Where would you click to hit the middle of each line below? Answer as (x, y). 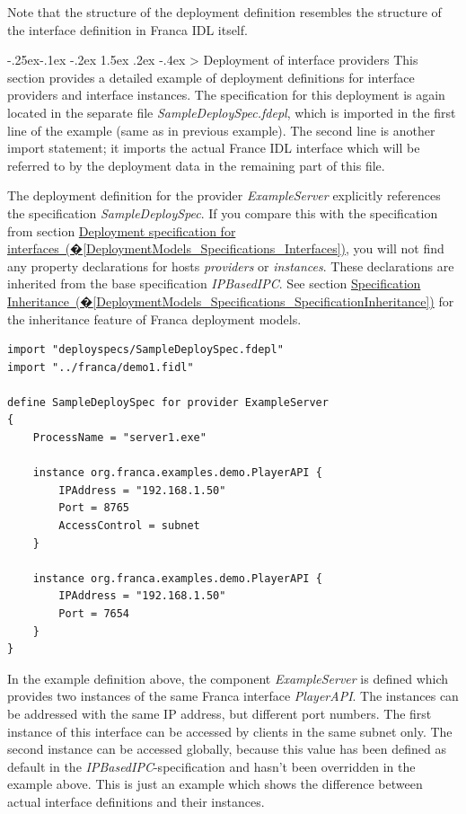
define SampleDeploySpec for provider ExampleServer (168, 402)
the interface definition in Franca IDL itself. (127, 29)
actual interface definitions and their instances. (136, 801)
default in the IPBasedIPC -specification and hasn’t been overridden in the (211, 766)
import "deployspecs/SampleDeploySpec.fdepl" (145, 350)
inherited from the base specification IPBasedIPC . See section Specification (214, 283)
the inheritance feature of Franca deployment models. (154, 319)
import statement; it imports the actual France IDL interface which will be (214, 148)
